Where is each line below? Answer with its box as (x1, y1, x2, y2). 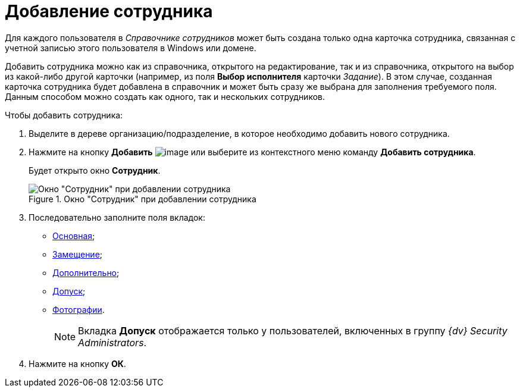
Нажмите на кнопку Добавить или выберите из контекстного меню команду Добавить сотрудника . (29, 146, 476, 157)
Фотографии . (52, 304, 105, 315)
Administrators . (78, 336, 147, 349)
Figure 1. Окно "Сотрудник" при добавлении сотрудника (29, 193, 256, 204)
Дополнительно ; (52, 267, 120, 278)
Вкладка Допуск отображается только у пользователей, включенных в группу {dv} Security (78, 324, 508, 337)
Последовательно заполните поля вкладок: (29, 212, 205, 222)
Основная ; (52, 230, 95, 241)
